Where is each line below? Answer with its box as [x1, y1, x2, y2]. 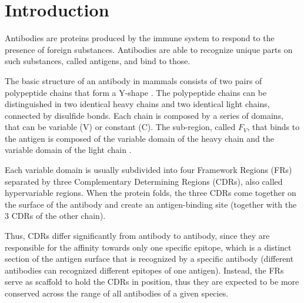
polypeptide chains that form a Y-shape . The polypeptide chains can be [5, 86, 267, 98]
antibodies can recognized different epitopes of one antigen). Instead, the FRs [5, 264, 284, 276]
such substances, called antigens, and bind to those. [5, 55, 191, 67]
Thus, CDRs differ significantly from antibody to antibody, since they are [5, 229, 270, 242]
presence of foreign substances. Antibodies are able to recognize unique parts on [5, 43, 293, 55]
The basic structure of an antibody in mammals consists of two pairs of [5, 74, 262, 86]
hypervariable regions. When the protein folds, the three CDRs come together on [5, 187, 296, 199]
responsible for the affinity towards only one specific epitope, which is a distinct [5, 241, 292, 253]
